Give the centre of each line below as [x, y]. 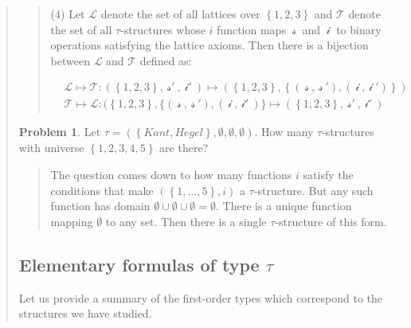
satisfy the [328, 175]
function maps [251, 29]
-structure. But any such [313, 190]
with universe [51, 148]
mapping [72, 221]
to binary [359, 29]
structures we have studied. [85, 313]
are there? [184, 148]
